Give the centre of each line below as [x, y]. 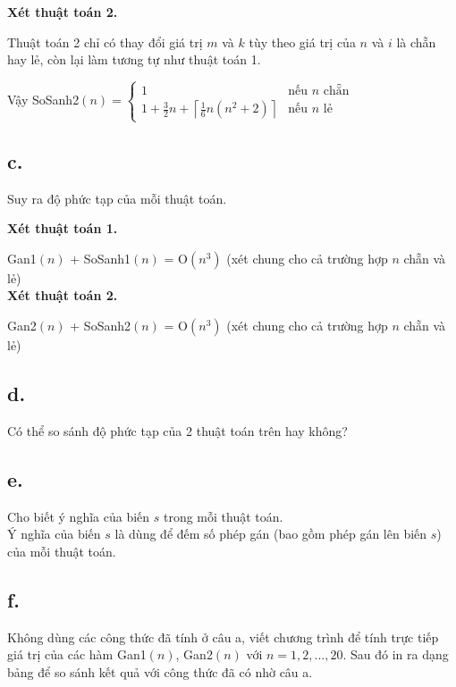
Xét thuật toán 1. [63, 228]
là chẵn [416, 42]
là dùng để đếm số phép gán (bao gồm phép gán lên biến [271, 534]
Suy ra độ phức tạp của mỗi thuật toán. [117, 198]
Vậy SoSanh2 [43, 100]
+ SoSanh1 [101, 258]
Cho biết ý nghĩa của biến [79, 516]
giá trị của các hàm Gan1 [77, 654]
